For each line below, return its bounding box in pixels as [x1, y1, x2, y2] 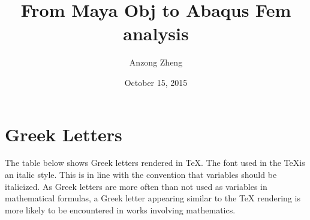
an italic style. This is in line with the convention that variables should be [5, 168, 277, 181]
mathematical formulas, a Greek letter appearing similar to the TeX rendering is [5, 192, 300, 204]
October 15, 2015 [124, 76, 188, 88]
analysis [123, 21, 189, 46]
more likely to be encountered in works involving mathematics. [5, 203, 236, 216]
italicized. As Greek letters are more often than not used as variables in [5, 180, 267, 192]
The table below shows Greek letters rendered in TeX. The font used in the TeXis [5, 156, 305, 169]
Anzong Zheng [129, 56, 183, 69]
